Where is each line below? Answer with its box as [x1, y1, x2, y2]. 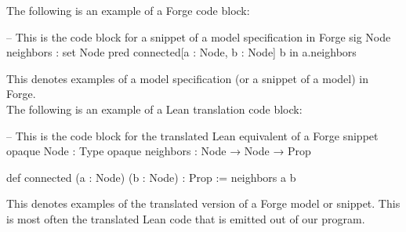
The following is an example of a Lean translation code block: [6, 100, 303, 117]
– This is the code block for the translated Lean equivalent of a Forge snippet [6, 127, 379, 143]
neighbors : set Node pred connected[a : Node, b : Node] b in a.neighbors [6, 44, 357, 60]
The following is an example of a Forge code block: [6, 2, 250, 18]
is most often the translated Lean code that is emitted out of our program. [6, 210, 365, 227]
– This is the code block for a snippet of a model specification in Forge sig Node [6, 28, 391, 45]
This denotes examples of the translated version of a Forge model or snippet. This [6, 195, 401, 212]
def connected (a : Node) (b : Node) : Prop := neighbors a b [6, 169, 296, 185]
